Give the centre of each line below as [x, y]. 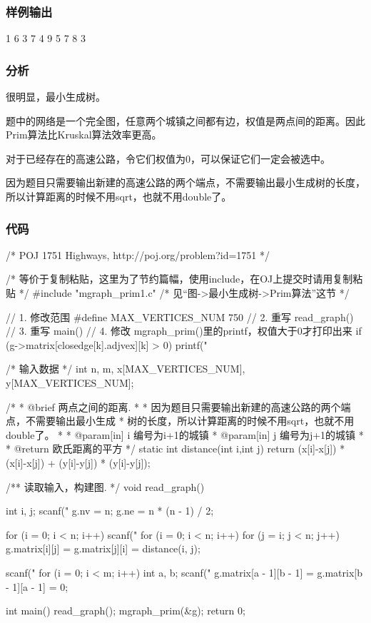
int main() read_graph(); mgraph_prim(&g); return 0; [126, 611]
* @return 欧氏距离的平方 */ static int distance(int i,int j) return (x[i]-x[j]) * [176, 449]
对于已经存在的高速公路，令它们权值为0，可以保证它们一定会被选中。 [168, 158]
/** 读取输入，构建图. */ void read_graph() [105, 486]
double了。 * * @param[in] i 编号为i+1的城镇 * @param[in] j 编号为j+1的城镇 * [185, 434]
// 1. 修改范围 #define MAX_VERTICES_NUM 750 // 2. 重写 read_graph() [180, 316]
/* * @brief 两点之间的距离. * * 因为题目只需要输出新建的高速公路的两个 [173, 406]
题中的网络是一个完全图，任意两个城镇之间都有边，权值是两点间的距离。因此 [185, 120]
